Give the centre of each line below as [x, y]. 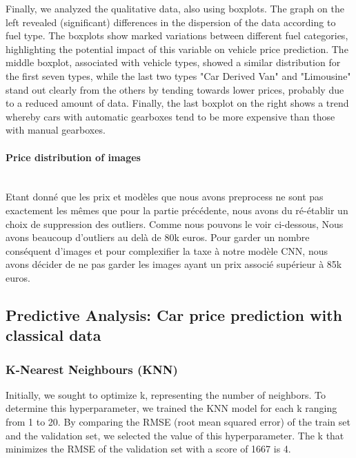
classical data [53, 335]
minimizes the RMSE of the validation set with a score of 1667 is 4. [148, 449]
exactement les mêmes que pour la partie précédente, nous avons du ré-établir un [177, 210]
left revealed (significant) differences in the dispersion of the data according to [171, 22]
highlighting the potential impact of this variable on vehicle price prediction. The [177, 49]
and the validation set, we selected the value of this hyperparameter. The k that [175, 435]
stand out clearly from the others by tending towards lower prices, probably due [175, 89]
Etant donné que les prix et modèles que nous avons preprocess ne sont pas [165, 197]
